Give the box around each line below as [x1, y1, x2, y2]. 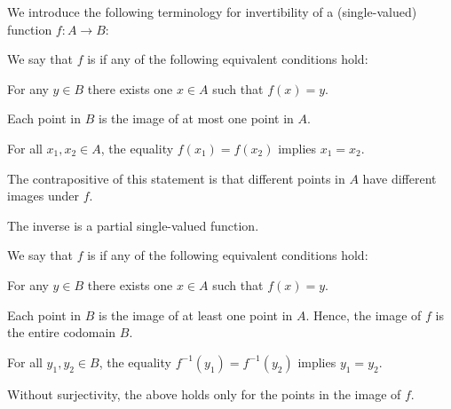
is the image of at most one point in [99, 109, 294, 128]
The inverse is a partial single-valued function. [7, 216, 259, 234]
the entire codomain [7, 323, 116, 342]
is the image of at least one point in [99, 305, 293, 324]
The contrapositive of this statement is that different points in [7, 169, 345, 187]
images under [7, 186, 80, 205]
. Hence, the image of [305, 305, 422, 324]
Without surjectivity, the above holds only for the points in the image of [7, 384, 401, 403]
